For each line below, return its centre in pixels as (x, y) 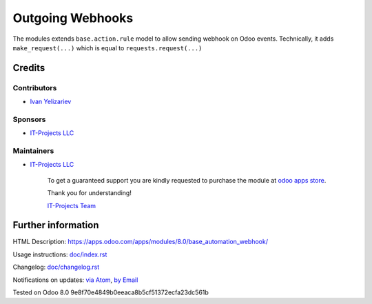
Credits (29, 68)
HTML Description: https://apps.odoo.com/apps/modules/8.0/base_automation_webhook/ (141, 242)
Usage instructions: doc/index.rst (60, 254)
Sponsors (29, 119)
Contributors (35, 88)
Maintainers (33, 151)
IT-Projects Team (72, 205)
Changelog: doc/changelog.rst (56, 267)
